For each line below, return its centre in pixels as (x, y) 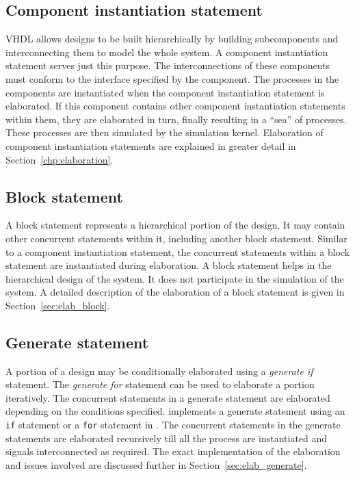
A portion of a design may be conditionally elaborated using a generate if (159, 371)
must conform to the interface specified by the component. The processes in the (172, 78)
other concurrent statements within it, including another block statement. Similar (176, 238)
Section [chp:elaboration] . (60, 159)
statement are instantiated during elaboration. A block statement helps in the (169, 265)
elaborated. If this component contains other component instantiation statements (175, 106)
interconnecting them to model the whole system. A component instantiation (167, 52)
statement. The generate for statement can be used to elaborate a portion (160, 384)
